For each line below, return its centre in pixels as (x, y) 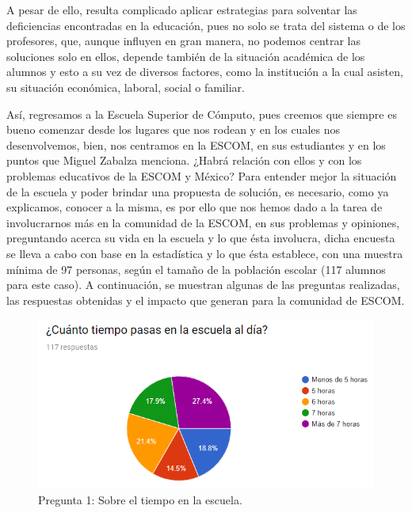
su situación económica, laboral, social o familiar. (126, 87)
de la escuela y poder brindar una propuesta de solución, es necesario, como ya (198, 191)
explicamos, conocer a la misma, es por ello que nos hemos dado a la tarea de (195, 207)
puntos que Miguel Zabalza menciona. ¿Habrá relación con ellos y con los (184, 160)
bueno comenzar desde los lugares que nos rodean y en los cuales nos (173, 129)
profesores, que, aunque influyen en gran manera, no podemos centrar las (184, 41)
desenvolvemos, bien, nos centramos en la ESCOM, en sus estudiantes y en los (196, 144)
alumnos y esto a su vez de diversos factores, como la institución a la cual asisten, (205, 72)
